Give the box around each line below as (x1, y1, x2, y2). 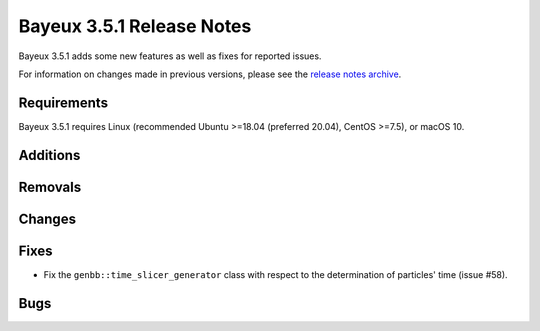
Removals (18, 178, 82, 195)
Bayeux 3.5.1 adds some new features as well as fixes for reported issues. (18, 50, 322, 62)
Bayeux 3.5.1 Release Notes (18, 15, 252, 37)
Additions (18, 146, 81, 164)
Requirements (18, 94, 109, 111)
